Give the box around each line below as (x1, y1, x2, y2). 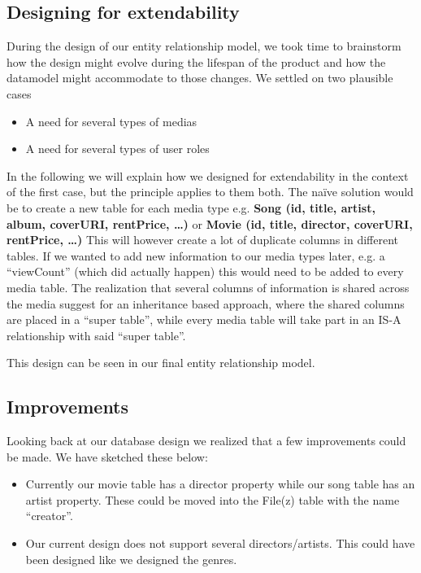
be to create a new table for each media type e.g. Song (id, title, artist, (7, 199, 375, 216)
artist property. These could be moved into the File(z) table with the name (25, 491, 400, 508)
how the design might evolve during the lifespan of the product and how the (7, 53, 386, 70)
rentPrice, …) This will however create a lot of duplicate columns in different (7, 231, 398, 248)
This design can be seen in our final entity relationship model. (7, 354, 315, 371)
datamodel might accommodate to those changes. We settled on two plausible (7, 69, 393, 86)
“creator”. (25, 507, 73, 524)
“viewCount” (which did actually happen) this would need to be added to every (7, 263, 404, 280)
